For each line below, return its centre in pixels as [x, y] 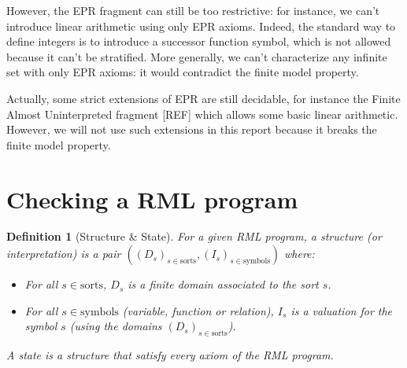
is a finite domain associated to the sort [223, 284]
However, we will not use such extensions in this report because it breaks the [192, 129]
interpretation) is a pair [64, 254]
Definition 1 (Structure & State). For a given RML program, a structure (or [194, 236]
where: [300, 254]
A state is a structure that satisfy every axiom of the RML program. [170, 355]
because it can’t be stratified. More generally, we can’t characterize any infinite [197, 56]
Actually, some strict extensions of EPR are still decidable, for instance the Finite [203, 98]
